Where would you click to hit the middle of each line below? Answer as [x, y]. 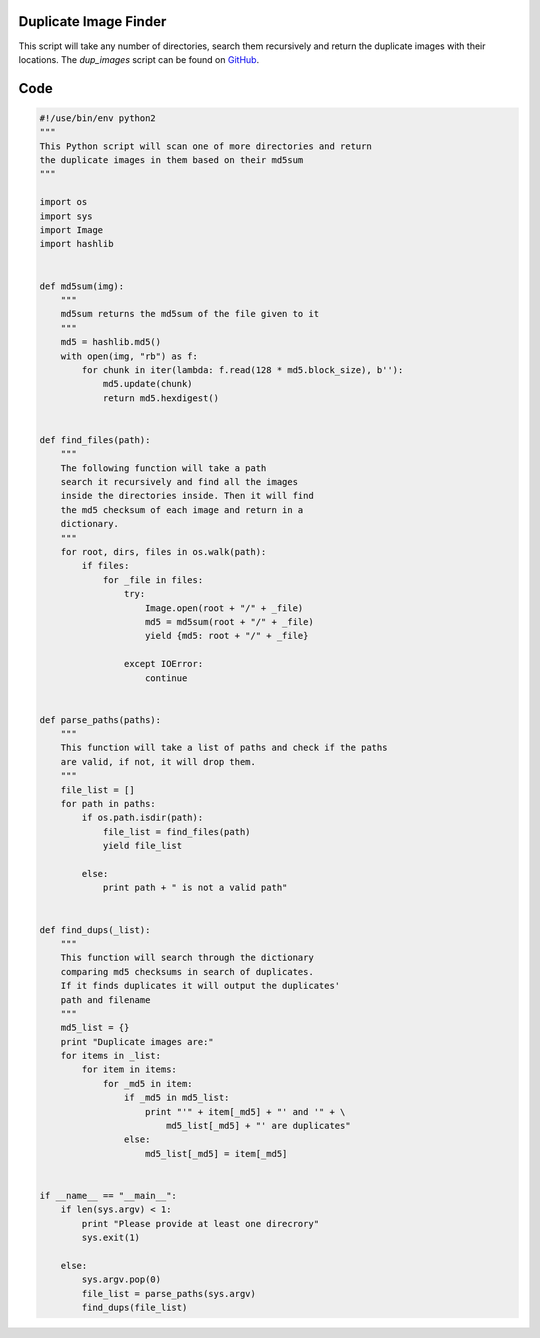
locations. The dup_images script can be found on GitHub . [139, 59]
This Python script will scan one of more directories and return [205, 146]
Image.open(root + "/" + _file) [224, 608]
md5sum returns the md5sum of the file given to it [190, 314]
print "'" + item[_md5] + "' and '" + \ [245, 1111]
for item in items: [129, 1069]
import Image [71, 230]
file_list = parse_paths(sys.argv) [169, 1293]
